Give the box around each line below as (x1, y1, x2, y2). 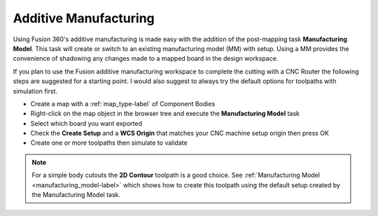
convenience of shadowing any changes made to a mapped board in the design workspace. (13, 55, 279, 63)
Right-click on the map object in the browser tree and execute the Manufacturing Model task (30, 109, 300, 118)
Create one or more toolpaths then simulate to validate (30, 138, 188, 147)
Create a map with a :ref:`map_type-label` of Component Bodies (30, 99, 216, 108)
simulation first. (13, 87, 57, 95)
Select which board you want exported (30, 119, 143, 127)
